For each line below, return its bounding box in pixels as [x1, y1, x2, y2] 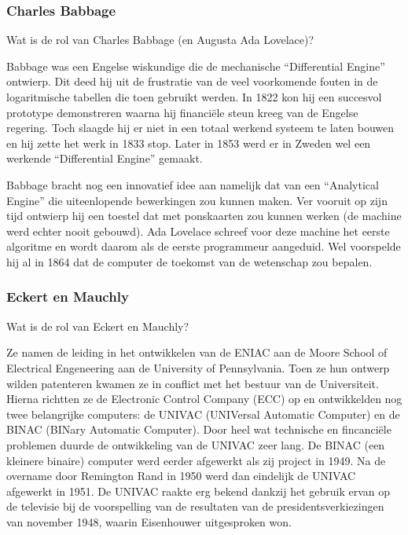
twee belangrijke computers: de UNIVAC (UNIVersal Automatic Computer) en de [6, 405, 400, 422]
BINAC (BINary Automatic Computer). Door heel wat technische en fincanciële [6, 421, 391, 438]
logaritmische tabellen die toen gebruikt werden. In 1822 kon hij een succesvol [6, 89, 382, 104]
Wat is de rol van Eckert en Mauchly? [6, 317, 189, 334]
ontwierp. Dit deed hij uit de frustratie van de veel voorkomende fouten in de [6, 73, 378, 90]
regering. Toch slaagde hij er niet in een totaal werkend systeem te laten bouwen [6, 119, 395, 136]
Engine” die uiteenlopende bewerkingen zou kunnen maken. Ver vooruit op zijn [6, 192, 388, 208]
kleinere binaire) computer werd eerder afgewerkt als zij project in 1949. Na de [6, 452, 386, 468]
